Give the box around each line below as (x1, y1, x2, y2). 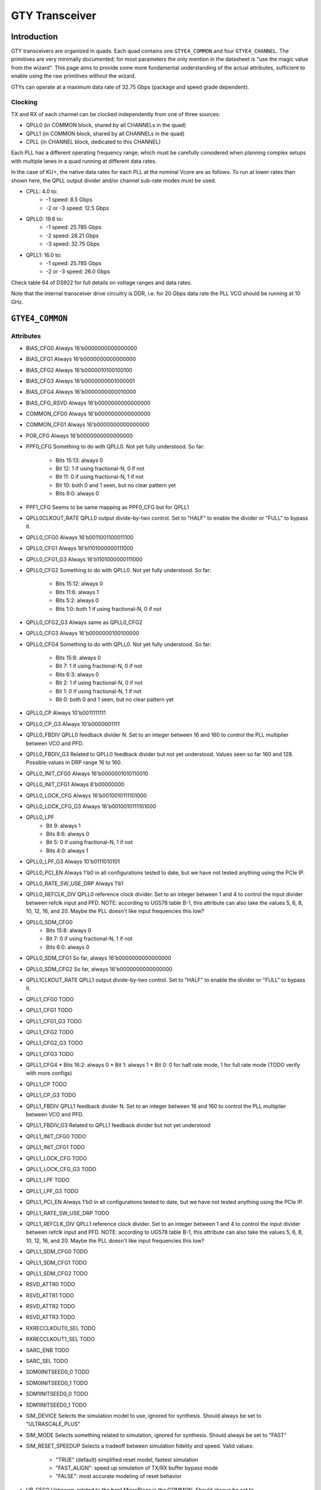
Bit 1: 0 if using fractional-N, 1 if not (55, 687, 142, 694)
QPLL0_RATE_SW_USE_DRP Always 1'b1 (26, 880, 124, 887)
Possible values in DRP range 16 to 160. (26, 759, 122, 766)
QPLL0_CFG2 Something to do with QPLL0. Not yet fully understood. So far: (26, 566, 212, 573)
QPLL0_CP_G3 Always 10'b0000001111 (26, 720, 120, 727)
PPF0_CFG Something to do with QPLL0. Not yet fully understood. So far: (26, 443, 205, 450)
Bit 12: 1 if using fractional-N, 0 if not (55, 465, 145, 472)
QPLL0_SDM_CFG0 (26, 918, 73, 926)
